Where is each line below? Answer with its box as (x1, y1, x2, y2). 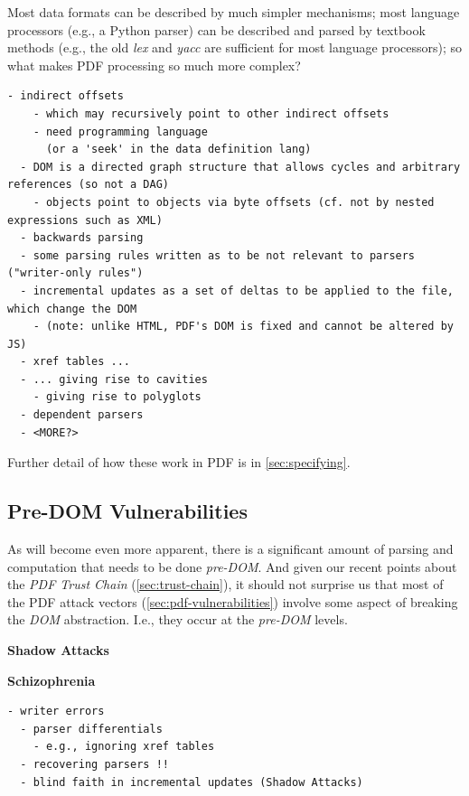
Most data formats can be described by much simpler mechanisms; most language (7, 3, 460, 21)
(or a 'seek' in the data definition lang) (45, 143, 312, 156)
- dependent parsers (20, 408, 144, 422)
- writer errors (7, 705, 105, 718)
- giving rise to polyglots (33, 390, 202, 404)
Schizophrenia (7, 670, 96, 689)
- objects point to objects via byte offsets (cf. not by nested (33, 195, 435, 209)
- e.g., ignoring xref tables (33, 740, 215, 754)
